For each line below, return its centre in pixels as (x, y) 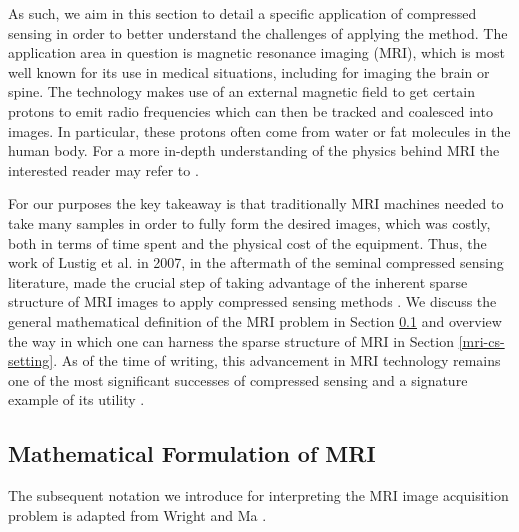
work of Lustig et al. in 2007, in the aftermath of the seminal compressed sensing (256, 262)
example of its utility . (76, 399)
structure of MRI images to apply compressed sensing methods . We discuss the (252, 301)
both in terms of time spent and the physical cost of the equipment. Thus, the (247, 242)
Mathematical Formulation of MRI (192, 453)
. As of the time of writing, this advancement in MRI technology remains (277, 360)
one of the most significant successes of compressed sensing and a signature (238, 379)
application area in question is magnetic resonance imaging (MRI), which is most (256, 52)
